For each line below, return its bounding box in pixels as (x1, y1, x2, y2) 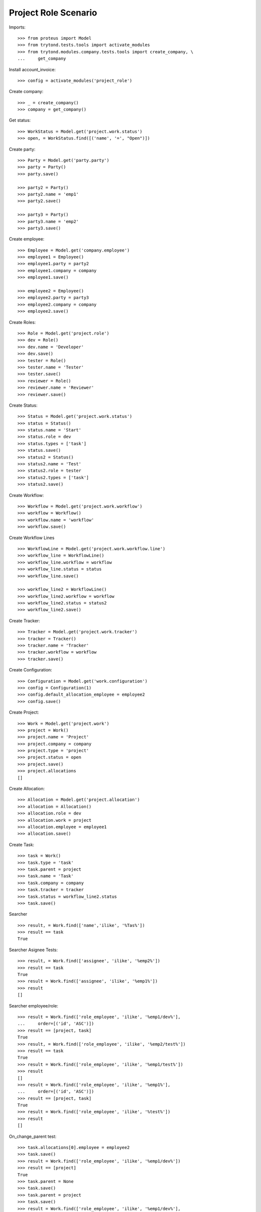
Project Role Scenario (9, 7, 98, 18)
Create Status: (9, 402, 38, 408)
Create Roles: (9, 319, 36, 325)
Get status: (9, 117, 31, 123)
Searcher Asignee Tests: (9, 947, 58, 953)
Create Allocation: (9, 786, 45, 792)
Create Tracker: (9, 618, 41, 623)
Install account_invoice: (9, 66, 56, 72)
